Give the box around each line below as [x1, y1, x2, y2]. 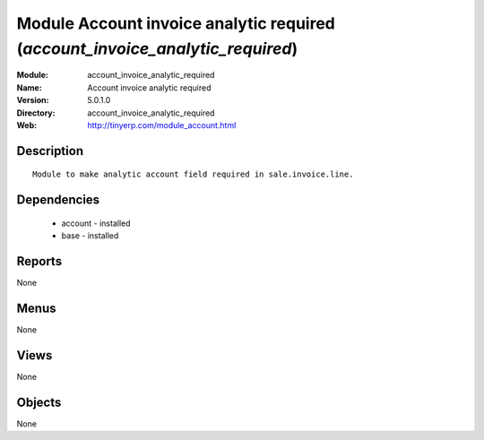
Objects [16, 394, 62, 410]
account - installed [61, 218, 131, 229]
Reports [16, 254, 63, 269]
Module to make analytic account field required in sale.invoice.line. [32, 169, 354, 179]
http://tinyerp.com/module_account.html [87, 119, 237, 130]
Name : [16, 82, 42, 93]
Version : [16, 95, 49, 106]
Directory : [16, 108, 56, 118]
